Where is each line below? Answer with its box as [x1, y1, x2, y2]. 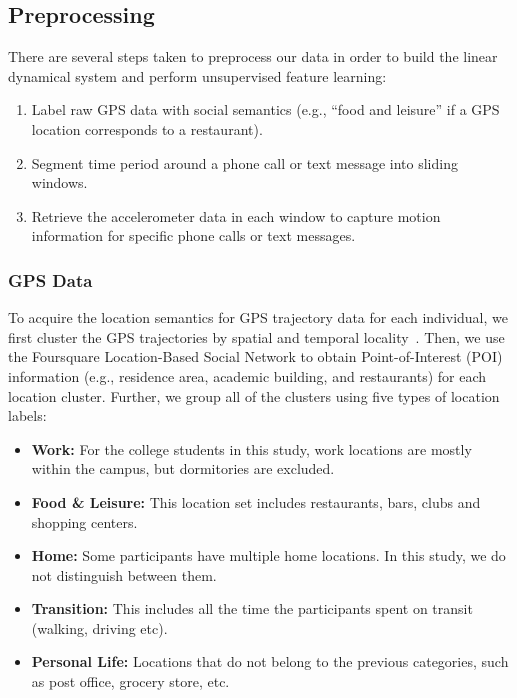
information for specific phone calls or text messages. [31, 225, 356, 246]
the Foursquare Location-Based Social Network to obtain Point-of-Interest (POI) [8, 346, 503, 367]
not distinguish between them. [31, 564, 217, 585]
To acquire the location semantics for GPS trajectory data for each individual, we [8, 307, 508, 328]
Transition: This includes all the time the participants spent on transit [31, 598, 473, 619]
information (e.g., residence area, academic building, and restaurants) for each [8, 365, 487, 386]
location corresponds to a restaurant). [31, 118, 263, 139]
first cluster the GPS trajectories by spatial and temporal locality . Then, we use [8, 326, 505, 347]
